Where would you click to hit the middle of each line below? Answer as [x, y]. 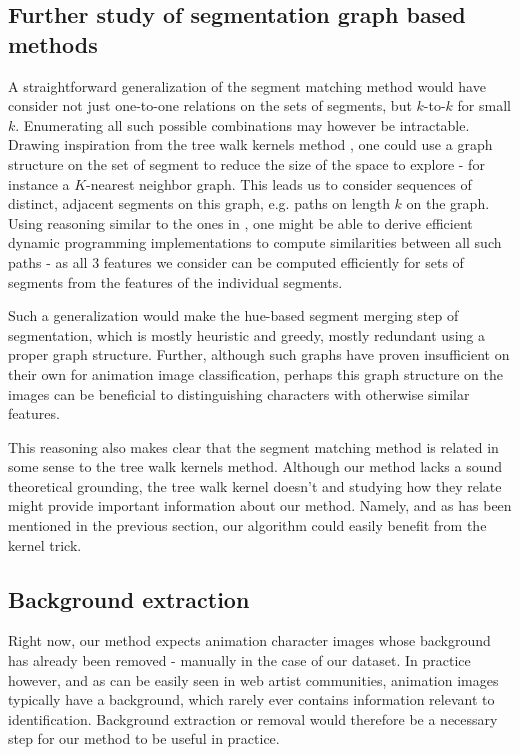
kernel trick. [45, 544]
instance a [39, 183]
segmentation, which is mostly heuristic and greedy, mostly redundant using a [246, 334]
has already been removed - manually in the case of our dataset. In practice [239, 660]
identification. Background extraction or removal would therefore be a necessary [253, 718]
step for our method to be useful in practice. [144, 738]
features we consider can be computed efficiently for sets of [283, 261]
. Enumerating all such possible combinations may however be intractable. [242, 124]
